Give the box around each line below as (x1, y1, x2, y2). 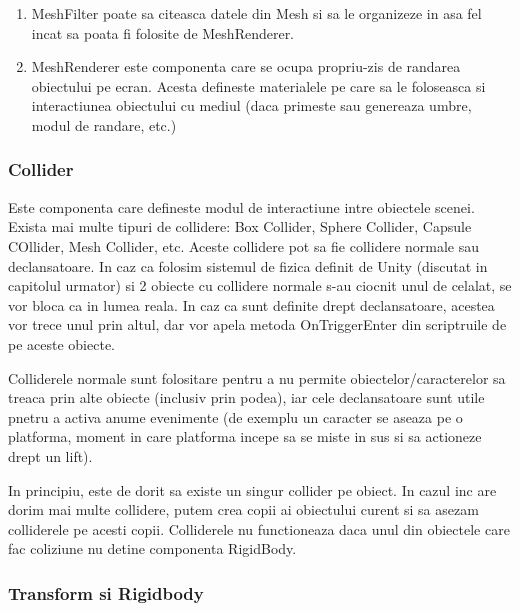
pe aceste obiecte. (8, 333, 115, 354)
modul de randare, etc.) (31, 114, 177, 135)
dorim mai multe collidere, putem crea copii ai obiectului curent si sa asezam (8, 499, 479, 520)
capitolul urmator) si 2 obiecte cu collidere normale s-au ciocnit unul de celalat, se (8, 275, 512, 296)
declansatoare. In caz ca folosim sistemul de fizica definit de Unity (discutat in (8, 255, 488, 276)
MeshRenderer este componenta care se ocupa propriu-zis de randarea (31, 56, 461, 77)
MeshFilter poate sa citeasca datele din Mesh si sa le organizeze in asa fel (31, 3, 482, 23)
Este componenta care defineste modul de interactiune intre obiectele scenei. (8, 196, 475, 217)
